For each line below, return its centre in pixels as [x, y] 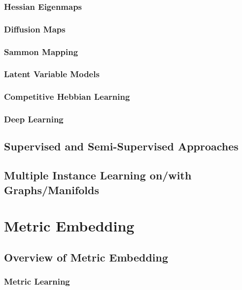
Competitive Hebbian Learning [67, 97]
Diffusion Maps [35, 29]
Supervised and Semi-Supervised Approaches [121, 146]
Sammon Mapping [41, 51]
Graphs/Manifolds [52, 189]
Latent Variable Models [52, 74]
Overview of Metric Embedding [86, 257]
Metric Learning [37, 281]
